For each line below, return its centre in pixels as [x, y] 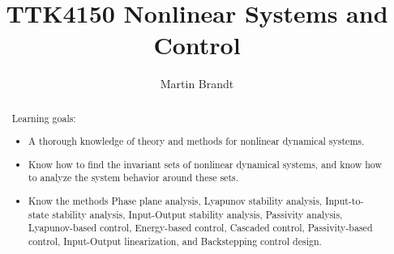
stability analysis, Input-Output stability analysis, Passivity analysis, [197, 214]
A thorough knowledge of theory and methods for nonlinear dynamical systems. [197, 141]
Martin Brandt [197, 84]
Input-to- [345, 201]
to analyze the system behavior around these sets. [134, 178]
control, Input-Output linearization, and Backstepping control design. [175, 241]
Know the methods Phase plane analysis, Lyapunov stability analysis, [176, 201]
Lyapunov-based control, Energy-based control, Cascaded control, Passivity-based [201, 228]
